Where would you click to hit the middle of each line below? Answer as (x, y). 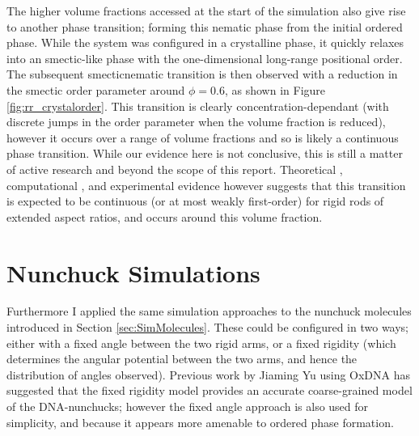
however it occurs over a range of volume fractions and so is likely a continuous (203, 137)
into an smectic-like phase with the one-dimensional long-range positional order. (205, 58)
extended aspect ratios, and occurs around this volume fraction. (165, 216)
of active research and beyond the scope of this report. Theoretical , (175, 169)
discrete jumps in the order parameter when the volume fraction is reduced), (196, 122)
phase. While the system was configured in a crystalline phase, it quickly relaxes (205, 42)
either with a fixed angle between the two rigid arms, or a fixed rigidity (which (201, 343)
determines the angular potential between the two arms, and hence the (182, 359)
